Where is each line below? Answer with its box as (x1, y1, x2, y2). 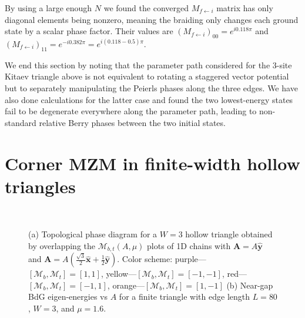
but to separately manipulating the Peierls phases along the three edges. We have (5, 81, 298, 94)
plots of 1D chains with (147, 239, 231, 251)
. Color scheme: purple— (117, 253, 206, 265)
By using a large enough (5, 2, 92, 14)
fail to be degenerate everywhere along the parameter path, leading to (5, 105, 257, 117)
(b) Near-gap (226, 279, 273, 291)
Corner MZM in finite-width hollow (5, 151, 300, 175)
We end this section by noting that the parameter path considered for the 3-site (5, 58, 292, 71)
